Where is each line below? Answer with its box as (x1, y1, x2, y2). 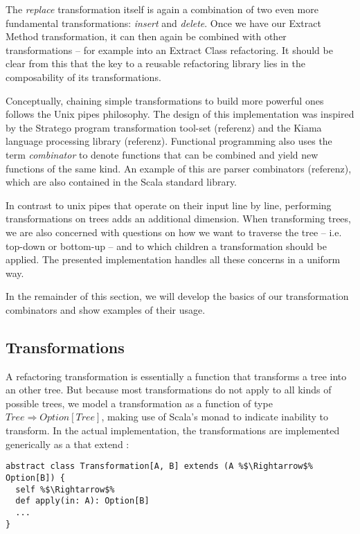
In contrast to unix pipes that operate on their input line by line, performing (6, 197, 332, 212)
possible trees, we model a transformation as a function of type (6, 395, 273, 410)
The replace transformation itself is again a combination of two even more (6, 2, 318, 16)
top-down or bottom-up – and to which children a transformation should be (6, 238, 327, 253)
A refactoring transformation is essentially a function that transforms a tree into (6, 368, 347, 383)
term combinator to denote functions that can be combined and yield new (6, 147, 318, 161)
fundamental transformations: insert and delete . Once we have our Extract (6, 15, 321, 30)
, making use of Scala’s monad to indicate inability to (101, 409, 329, 424)
